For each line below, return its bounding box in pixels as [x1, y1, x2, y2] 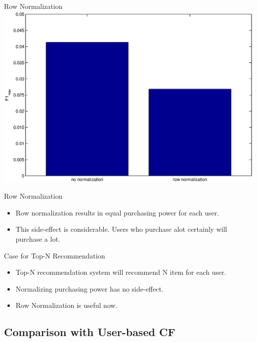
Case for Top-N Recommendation [4, 250, 105, 260]
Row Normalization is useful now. [15, 300, 118, 310]
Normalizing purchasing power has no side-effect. [15, 283, 164, 294]
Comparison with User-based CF [4, 324, 175, 340]
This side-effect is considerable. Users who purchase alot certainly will [15, 224, 227, 234]
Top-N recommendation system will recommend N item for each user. [15, 267, 226, 277]
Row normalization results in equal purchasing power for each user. [15, 207, 219, 217]
